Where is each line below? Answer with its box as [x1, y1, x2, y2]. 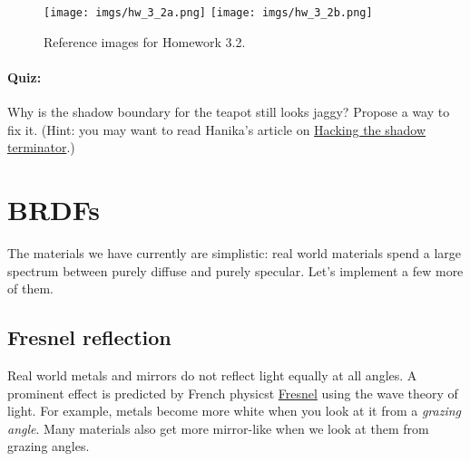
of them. [7, 279, 54, 298]
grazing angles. [7, 437, 90, 456]
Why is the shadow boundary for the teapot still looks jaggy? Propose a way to [7, 102, 450, 121]
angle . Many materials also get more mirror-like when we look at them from [7, 418, 429, 437]
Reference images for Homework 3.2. [44, 32, 246, 51]
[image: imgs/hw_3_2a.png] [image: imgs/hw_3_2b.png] [44, 6, 373, 19]
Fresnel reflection [7, 323, 171, 351]
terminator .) [7, 138, 75, 157]
